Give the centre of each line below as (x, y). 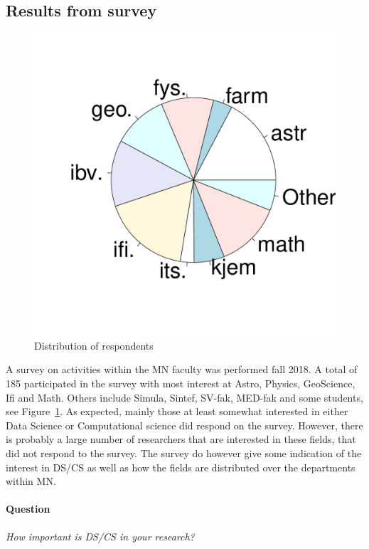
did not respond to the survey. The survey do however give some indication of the (184, 453)
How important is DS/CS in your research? (100, 536)
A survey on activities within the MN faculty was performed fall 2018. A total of (182, 369)
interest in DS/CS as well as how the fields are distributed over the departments (181, 467)
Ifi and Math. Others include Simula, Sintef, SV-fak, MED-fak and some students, (184, 397)
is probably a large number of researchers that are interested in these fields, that (181, 439)
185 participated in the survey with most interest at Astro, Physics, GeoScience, (181, 383)
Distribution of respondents (94, 345)
